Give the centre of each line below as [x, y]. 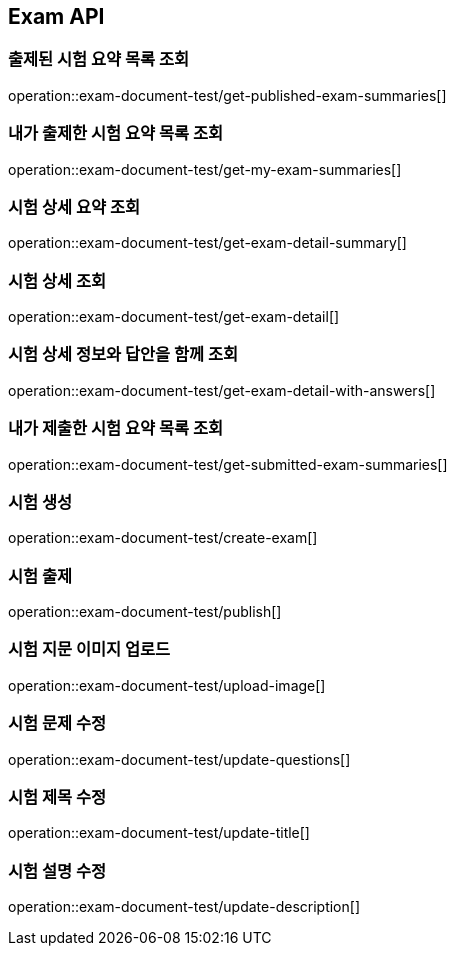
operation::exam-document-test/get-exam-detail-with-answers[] [222, 390]
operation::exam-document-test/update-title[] [159, 833]
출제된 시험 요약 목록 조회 [99, 59]
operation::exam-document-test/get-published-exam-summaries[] [227, 95]
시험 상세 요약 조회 [74, 206]
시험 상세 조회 [57, 280]
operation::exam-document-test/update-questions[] [179, 759]
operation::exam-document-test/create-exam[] [163, 538]
